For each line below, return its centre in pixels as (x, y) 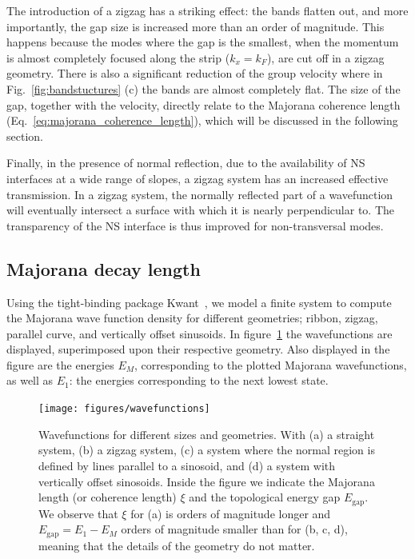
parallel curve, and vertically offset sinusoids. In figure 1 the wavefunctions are (200, 333)
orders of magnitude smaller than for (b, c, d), (234, 529)
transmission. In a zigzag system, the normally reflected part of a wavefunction (200, 194)
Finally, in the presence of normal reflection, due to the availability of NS (186, 163)
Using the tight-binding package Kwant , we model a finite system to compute (199, 302)
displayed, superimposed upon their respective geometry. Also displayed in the (198, 349)
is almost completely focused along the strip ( (118, 57)
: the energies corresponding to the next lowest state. (199, 380)
